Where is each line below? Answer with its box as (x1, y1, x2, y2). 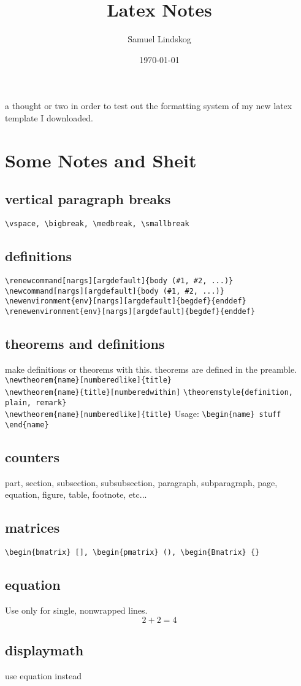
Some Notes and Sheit (5, 147, 197, 172)
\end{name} (5, 420, 49, 429)
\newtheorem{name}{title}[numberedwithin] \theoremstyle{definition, (5, 388, 294, 397)
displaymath (5, 641, 84, 660)
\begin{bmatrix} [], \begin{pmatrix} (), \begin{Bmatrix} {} (5, 548, 260, 557)
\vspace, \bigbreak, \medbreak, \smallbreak (5, 219, 189, 229)
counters (5, 448, 59, 467)
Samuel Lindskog (128, 32, 191, 45)
